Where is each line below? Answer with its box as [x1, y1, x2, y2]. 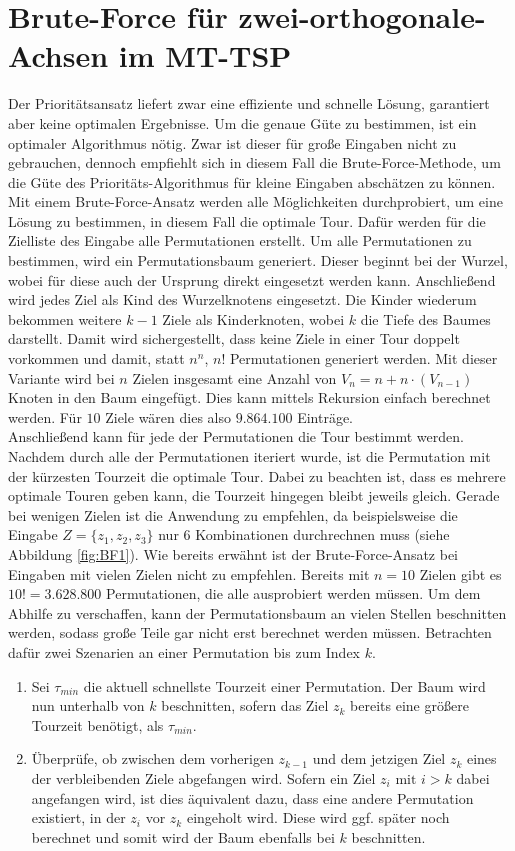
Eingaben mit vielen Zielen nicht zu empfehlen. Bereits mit [8, 563, 370, 584]
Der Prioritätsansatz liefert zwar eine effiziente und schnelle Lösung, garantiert [8, 93, 490, 114]
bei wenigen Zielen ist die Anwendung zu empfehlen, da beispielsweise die [8, 504, 458, 525]
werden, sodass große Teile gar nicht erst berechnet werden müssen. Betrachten [8, 622, 492, 643]
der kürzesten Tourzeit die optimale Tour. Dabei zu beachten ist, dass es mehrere [8, 465, 506, 486]
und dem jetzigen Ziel [312, 748, 446, 769]
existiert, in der [31, 807, 126, 828]
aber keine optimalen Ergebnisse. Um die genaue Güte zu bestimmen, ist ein [8, 112, 477, 133]
